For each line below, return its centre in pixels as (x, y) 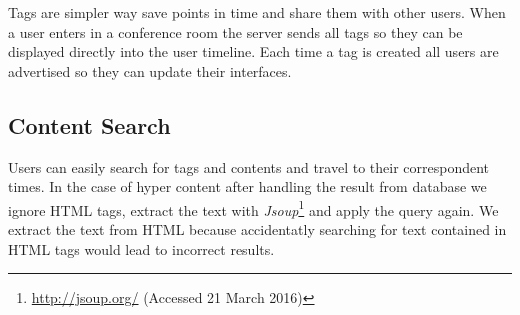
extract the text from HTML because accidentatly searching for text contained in (257, 229)
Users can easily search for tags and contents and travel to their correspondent (249, 166)
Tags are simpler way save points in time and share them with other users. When (257, 12)
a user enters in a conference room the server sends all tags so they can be (235, 31)
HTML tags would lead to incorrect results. (141, 248)
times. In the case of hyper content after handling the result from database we (247, 186)
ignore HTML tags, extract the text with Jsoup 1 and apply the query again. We (253, 208)
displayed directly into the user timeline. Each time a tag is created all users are (253, 51)
